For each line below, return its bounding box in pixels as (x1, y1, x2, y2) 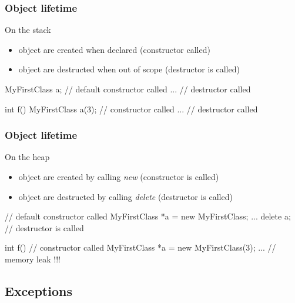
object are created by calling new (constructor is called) (18, 171, 219, 182)
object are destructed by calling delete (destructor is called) (18, 190, 233, 202)
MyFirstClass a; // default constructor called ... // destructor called (5, 83, 251, 95)
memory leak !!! (5, 252, 61, 265)
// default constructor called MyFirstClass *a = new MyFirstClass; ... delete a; (5, 210, 291, 222)
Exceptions (5, 281, 72, 299)
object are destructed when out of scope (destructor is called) (18, 63, 240, 75)
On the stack (5, 24, 51, 36)
